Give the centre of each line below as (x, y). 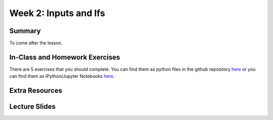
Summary (25, 31)
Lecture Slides (32, 107)
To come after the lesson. (36, 43)
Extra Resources (36, 91)
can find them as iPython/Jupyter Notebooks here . (62, 76)
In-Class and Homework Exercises (65, 57)
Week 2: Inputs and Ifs (57, 13)
